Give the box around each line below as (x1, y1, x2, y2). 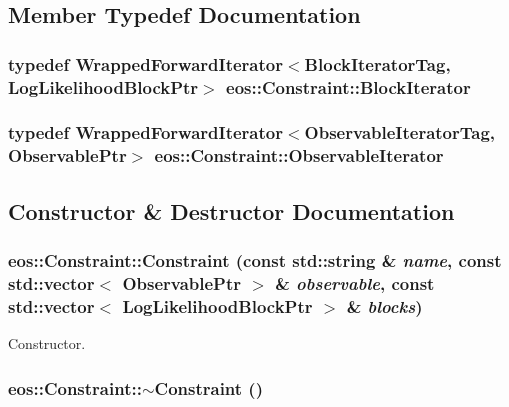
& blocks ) (346, 293, 423, 318)
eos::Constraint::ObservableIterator (154, 143, 444, 168)
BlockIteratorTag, (304, 51, 451, 76)
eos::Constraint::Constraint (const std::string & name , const (8, 248, 502, 273)
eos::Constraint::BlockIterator (226, 74, 471, 99)
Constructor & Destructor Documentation (8, 195, 455, 226)
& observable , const (275, 270, 435, 295)
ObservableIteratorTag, (304, 120, 496, 145)
